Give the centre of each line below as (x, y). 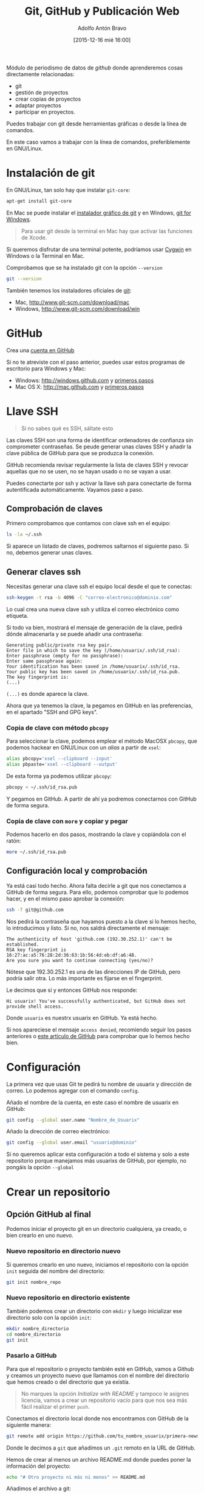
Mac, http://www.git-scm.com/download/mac (72, 302)
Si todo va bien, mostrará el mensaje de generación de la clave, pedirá (94, 627)
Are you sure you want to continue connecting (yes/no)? (80, 960)
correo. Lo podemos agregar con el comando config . (73, 1090)
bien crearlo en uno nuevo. (40, 1236)
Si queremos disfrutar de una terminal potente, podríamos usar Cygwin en (99, 249)
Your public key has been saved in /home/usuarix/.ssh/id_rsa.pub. (93, 671)
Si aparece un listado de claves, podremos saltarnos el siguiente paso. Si (98, 546)
